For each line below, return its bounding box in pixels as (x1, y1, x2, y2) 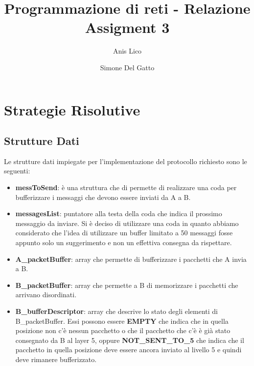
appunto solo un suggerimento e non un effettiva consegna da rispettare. (15, 237, 232, 248)
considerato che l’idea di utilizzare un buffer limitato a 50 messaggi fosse (15, 227, 233, 238)
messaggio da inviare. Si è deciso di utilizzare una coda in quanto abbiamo (15, 218, 239, 228)
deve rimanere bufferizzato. (15, 354, 97, 364)
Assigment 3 (85, 17, 170, 37)
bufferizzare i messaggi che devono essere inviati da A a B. (15, 192, 191, 202)
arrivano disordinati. (15, 289, 77, 300)
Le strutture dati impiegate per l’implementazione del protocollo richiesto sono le (4, 156, 247, 166)
